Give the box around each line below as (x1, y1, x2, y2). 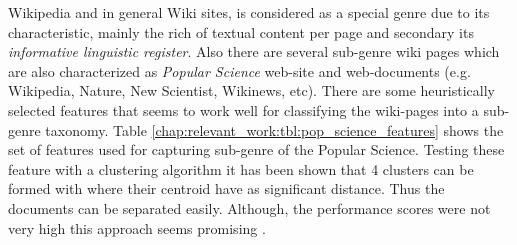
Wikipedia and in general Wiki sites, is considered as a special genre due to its (8, 2, 490, 22)
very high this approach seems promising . (8, 217, 266, 238)
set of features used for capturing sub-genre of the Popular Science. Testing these (8, 139, 505, 160)
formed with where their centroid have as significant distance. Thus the (8, 178, 445, 199)
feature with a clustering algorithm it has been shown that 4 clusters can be (8, 158, 474, 179)
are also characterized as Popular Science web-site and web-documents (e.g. (8, 60, 471, 81)
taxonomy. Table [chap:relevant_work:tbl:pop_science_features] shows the (45, 119, 504, 140)
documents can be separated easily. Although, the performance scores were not (8, 197, 491, 218)
